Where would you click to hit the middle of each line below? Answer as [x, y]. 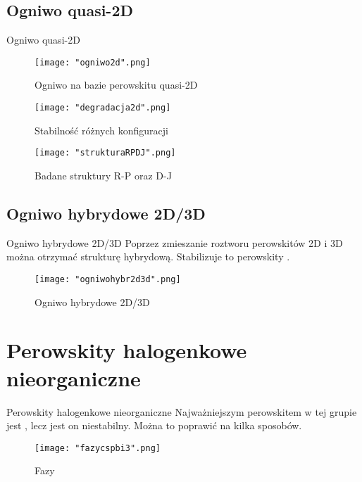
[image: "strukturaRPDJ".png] [105, 153]
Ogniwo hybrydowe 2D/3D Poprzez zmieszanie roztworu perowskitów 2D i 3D [175, 242]
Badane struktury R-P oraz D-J [103, 175]
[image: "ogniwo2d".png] [93, 62]
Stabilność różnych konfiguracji [101, 130]
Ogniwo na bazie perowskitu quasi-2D [116, 85]
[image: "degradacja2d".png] [103, 108]
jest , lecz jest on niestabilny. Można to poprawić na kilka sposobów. [154, 425]
